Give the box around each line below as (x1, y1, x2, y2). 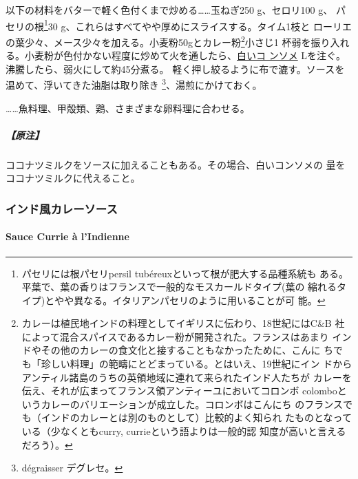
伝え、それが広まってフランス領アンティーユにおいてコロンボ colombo (21, 383, 337, 398)
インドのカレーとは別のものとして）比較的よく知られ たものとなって (41, 410, 352, 425)
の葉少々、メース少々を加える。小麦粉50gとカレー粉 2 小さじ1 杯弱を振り (6, 32, 330, 49)
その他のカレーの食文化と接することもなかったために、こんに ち (41, 343, 334, 357)
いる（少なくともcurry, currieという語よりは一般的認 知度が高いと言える (21, 424, 346, 438)
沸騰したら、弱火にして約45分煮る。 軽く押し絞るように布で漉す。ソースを (6, 61, 345, 76)
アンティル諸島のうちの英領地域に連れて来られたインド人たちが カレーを (21, 370, 352, 384)
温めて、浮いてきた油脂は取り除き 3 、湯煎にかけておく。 (6, 76, 262, 92)
